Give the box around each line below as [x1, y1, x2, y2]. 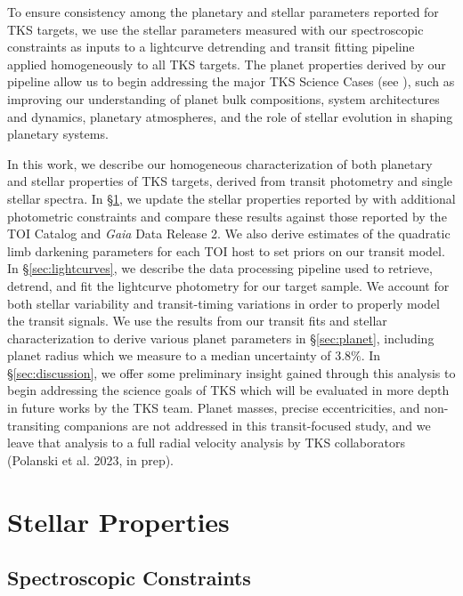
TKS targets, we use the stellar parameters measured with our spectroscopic [7, 20, 424, 38]
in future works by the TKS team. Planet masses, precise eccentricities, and [7, 399, 420, 417]
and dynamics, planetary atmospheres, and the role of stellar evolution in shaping [7, 107, 453, 125]
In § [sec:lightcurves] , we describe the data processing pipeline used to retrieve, [7, 259, 433, 278]
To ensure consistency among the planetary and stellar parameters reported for [7, 3, 439, 20]
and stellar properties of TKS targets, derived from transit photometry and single [7, 172, 453, 190]
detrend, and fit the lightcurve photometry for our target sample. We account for [7, 276, 450, 294]
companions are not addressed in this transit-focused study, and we [63, 415, 431, 434]
